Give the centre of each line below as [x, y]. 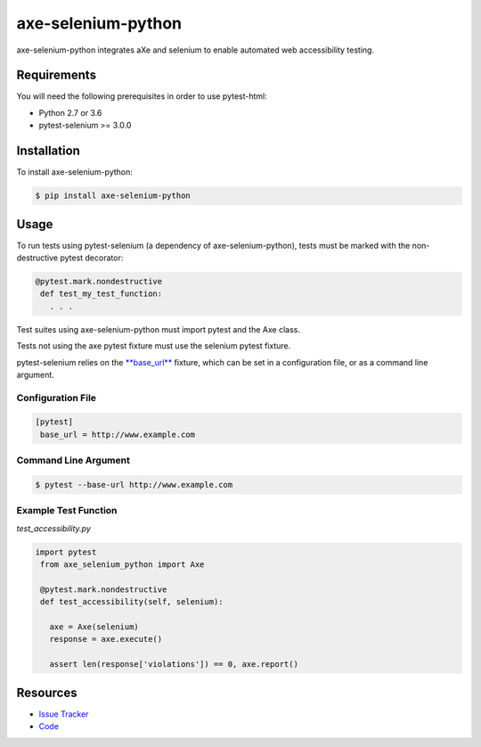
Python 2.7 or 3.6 [70, 112]
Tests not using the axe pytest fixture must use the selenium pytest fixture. [154, 346]
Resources [47, 692]
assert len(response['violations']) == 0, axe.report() [174, 665]
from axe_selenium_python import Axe [122, 565]
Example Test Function [67, 511]
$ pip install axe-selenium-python [113, 196]
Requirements [57, 75]
